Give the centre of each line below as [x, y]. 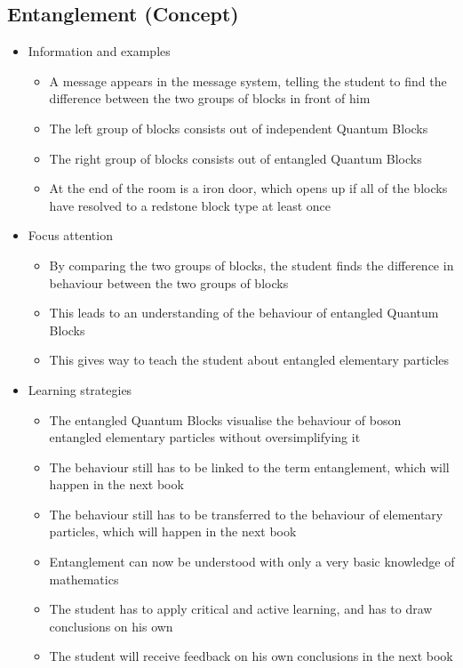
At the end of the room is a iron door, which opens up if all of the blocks [248, 188]
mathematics [84, 579]
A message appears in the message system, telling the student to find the [248, 80]
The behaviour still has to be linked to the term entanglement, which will [249, 467]
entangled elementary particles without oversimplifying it [205, 437]
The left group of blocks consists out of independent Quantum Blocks [239, 128]
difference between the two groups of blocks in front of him [210, 98]
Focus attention [70, 235]
